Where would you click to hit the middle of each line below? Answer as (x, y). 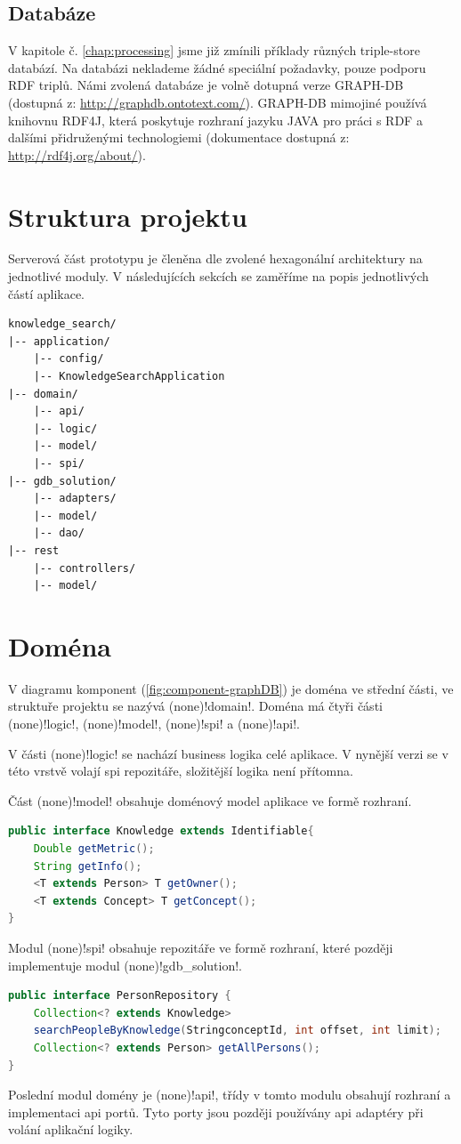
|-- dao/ (59, 533)
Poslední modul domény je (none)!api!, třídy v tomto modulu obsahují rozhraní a (230, 1095)
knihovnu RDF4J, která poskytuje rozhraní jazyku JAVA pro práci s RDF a (215, 120)
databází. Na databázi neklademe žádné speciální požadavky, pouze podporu (217, 67)
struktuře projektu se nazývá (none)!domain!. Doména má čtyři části (195, 706)
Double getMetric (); (94, 849)
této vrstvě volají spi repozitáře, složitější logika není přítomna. (181, 771)
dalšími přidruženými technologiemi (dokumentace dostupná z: (179, 137)
